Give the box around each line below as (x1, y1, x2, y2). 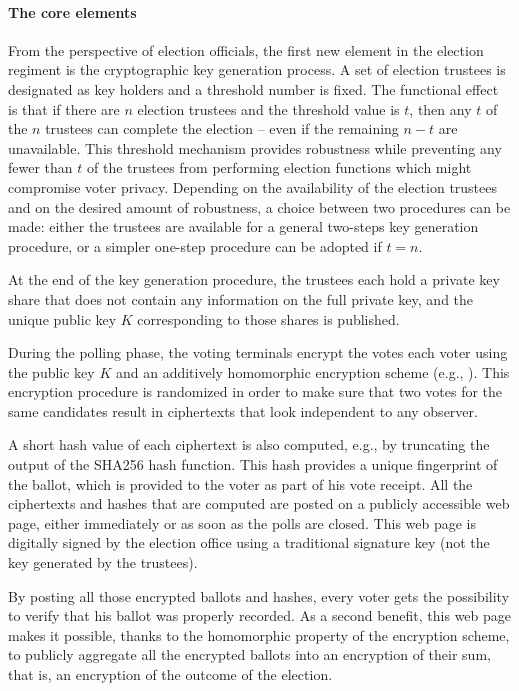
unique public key (8, 308, 117, 329)
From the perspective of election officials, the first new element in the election (8, 39, 484, 60)
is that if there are (8, 98, 120, 119)
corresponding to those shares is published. (137, 308, 400, 329)
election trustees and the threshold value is (137, 98, 400, 119)
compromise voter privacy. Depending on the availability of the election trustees (8, 176, 498, 197)
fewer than (8, 157, 73, 178)
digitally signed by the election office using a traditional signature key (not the (8, 532, 490, 553)
